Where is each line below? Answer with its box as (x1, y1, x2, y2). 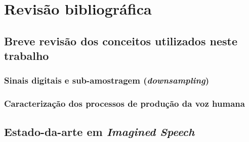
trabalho (4, 48, 49, 63)
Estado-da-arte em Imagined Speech (4, 123, 195, 139)
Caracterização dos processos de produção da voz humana (4, 97, 245, 110)
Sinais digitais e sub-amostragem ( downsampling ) (4, 74, 210, 87)
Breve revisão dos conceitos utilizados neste (4, 33, 237, 48)
